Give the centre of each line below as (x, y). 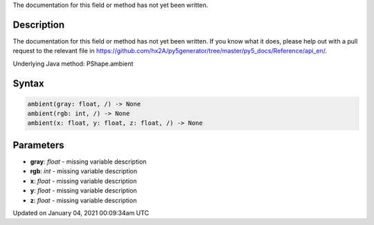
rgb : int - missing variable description (84, 171)
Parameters (38, 145)
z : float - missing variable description (83, 200)
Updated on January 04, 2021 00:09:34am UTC (81, 213)
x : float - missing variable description (83, 181)
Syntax (28, 83)
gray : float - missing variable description (88, 162)
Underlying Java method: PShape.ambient (73, 63)
